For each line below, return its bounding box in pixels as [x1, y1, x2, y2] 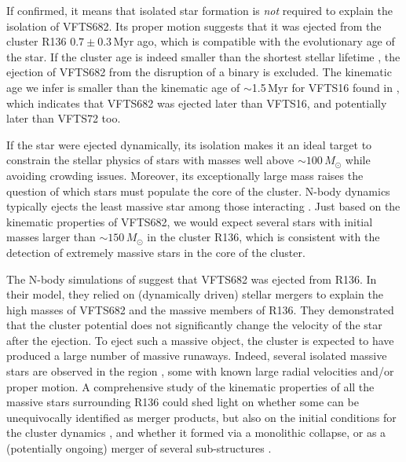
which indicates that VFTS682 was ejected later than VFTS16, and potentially [6, 94, 387, 111]
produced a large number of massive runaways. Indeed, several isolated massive [6, 347, 387, 364]
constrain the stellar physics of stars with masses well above [6, 152, 294, 168]
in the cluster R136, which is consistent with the [147, 229, 380, 245]
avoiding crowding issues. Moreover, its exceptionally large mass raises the [6, 167, 364, 183]
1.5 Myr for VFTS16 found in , [251, 79, 400, 95]
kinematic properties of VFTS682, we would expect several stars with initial [6, 213, 373, 229]
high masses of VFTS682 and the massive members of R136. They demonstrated [6, 301, 394, 317]
